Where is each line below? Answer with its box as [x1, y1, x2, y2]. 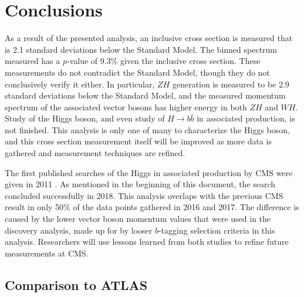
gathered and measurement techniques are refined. [5, 147, 185, 159]
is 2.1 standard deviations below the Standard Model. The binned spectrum [5, 43, 278, 55]
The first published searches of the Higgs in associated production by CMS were [5, 166, 293, 178]
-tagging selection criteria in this [158, 224, 275, 236]
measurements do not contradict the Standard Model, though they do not [5, 66, 270, 78]
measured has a [5, 55, 60, 67]
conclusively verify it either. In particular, [5, 77, 155, 90]
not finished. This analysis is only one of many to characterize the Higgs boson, [5, 123, 290, 136]
